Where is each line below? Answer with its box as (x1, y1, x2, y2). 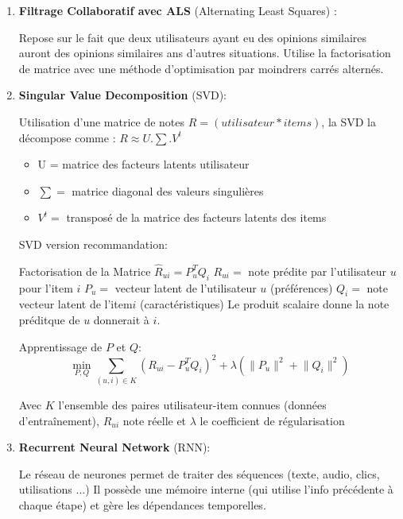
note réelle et (122, 412, 187, 428)
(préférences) (270, 279, 333, 296)
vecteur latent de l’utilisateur (114, 279, 257, 296)
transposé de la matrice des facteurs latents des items (66, 209, 327, 226)
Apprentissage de (18, 338, 103, 354)
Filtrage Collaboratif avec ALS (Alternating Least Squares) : (18, 2, 337, 18)
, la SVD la (321, 113, 376, 130)
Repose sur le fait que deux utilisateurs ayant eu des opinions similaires (18, 29, 367, 45)
